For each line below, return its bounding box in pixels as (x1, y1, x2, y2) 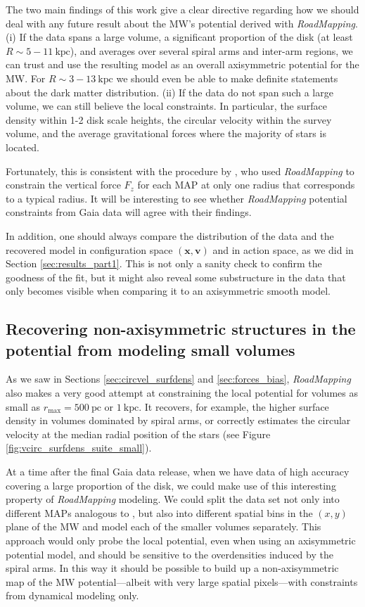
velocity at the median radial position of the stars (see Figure (6, 426, 271, 441)
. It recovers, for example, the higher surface (139, 399, 329, 414)
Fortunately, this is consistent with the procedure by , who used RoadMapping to (6, 163, 354, 178)
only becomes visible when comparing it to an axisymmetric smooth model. (6, 283, 331, 298)
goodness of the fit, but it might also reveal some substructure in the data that (6, 269, 346, 284)
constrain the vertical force (6, 177, 121, 192)
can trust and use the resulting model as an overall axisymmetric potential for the (6, 57, 359, 72)
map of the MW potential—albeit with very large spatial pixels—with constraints (6, 574, 358, 589)
